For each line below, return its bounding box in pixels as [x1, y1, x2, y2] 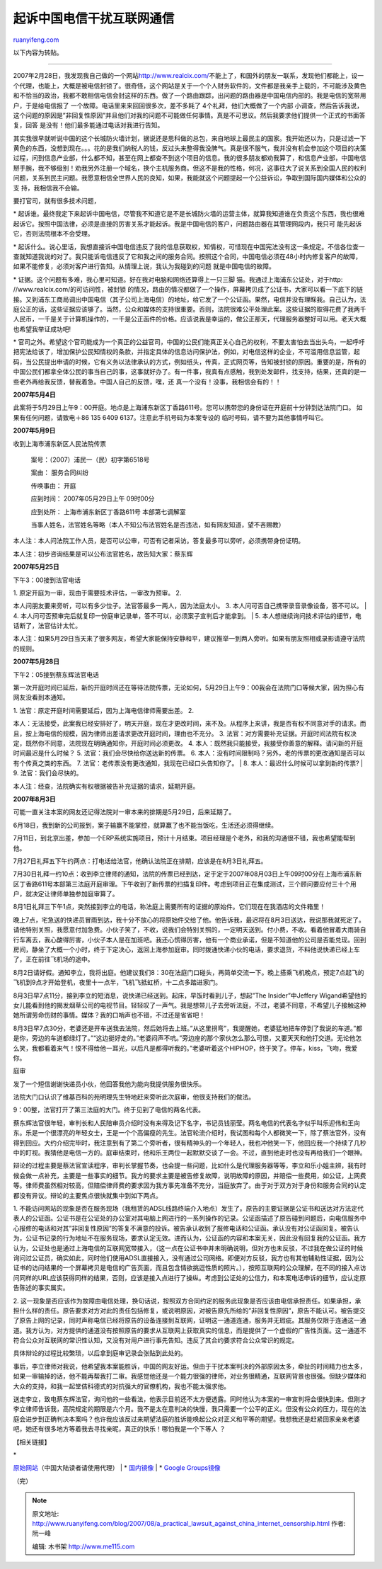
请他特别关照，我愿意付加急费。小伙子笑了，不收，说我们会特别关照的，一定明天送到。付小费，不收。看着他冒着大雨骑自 [13, 925, 366, 934]
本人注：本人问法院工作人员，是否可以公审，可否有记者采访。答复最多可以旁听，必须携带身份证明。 [13, 537, 304, 545]
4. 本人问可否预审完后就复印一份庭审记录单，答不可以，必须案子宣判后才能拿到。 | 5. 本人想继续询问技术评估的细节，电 [13, 611, 361, 620]
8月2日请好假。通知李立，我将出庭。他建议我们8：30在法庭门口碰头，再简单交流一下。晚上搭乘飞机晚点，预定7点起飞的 [13, 968, 364, 976]
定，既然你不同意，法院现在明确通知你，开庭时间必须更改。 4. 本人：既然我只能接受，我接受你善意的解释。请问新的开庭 [13, 738, 364, 747]
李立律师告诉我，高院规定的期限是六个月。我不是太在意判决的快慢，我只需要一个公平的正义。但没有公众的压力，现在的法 [13, 1405, 366, 1413]
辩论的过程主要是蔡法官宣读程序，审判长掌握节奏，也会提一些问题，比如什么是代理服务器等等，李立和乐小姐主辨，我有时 [13, 1161, 366, 1170]
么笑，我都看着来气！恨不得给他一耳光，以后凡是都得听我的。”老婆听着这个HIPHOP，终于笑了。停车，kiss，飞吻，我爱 [13, 1044, 358, 1052]
